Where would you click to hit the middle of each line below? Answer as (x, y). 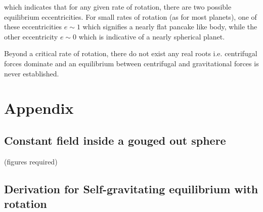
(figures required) (31, 161)
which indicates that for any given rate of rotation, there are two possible (118, 7)
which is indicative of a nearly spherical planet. (152, 36)
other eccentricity (31, 36)
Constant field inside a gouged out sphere (115, 140)
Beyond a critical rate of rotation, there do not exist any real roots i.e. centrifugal (131, 53)
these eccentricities (33, 27)
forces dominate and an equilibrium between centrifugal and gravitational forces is (131, 63)
